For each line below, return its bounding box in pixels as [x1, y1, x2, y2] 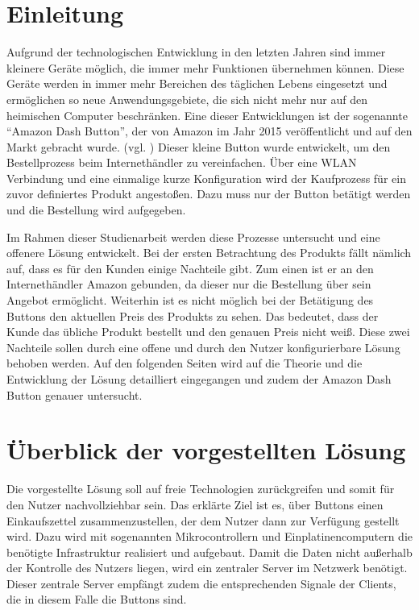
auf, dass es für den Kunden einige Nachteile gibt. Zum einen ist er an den [6, 259, 374, 276]
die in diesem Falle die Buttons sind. [6, 591, 187, 608]
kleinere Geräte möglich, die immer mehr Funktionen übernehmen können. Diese [6, 59, 404, 76]
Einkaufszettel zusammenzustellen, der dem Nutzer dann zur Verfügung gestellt [6, 512, 400, 529]
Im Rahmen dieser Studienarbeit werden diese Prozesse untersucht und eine [6, 228, 380, 245]
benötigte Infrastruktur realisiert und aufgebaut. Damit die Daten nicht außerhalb [6, 543, 413, 560]
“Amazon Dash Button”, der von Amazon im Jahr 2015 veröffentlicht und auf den [6, 122, 413, 139]
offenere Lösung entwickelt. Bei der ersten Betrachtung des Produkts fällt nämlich [6, 244, 412, 261]
